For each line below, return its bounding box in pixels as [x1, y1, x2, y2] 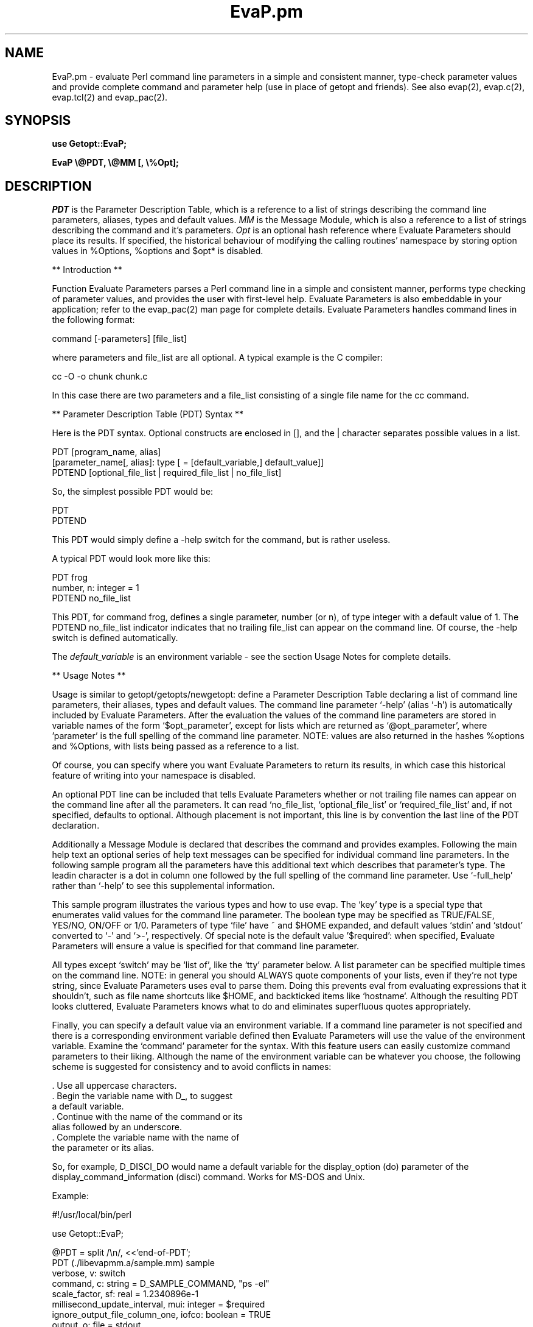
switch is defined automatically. [52, 632, 178, 643]
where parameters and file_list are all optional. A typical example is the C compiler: [52, 352, 383, 363]
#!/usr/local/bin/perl [52, 1209, 131, 1220]
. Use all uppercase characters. [52, 1080, 177, 1091]
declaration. [52, 820, 100, 831]
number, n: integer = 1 [52, 582, 139, 593]
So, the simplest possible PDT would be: [52, 486, 214, 497]
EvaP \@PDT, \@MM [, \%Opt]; [52, 157, 179, 168]
